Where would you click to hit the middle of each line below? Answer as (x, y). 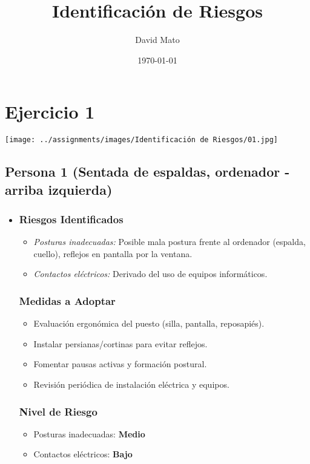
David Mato (157, 40)
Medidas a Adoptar (67, 301)
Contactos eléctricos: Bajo (83, 454)
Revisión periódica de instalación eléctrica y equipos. (131, 384)
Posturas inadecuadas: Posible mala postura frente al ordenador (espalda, (170, 242)
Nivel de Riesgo (58, 411)
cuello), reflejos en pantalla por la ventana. (113, 253)
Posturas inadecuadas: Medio (89, 433)
